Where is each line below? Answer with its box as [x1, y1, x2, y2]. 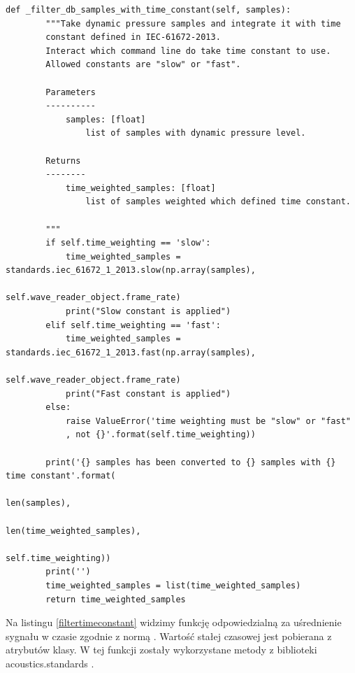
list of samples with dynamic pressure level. [85, 128, 306, 139]
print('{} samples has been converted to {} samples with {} [45, 457, 336, 467]
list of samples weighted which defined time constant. [85, 197, 351, 207]
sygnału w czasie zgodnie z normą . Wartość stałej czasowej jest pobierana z [6, 628, 332, 643]
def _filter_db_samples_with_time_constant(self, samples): [6, 5, 291, 15]
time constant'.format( [6, 471, 116, 481]
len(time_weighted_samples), [6, 525, 141, 536]
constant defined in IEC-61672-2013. [45, 32, 221, 43]
